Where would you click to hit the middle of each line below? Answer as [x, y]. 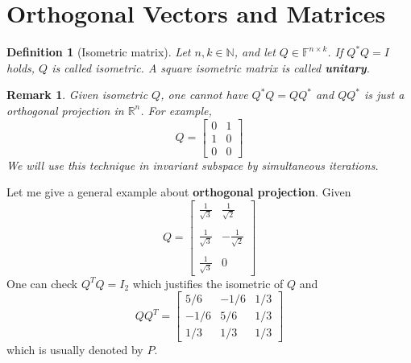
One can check [42, 283]
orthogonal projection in [65, 110]
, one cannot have [204, 95]
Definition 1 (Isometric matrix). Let [99, 52]
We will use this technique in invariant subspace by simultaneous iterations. [193, 165]
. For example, [176, 110]
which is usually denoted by [75, 350]
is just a [384, 95]
